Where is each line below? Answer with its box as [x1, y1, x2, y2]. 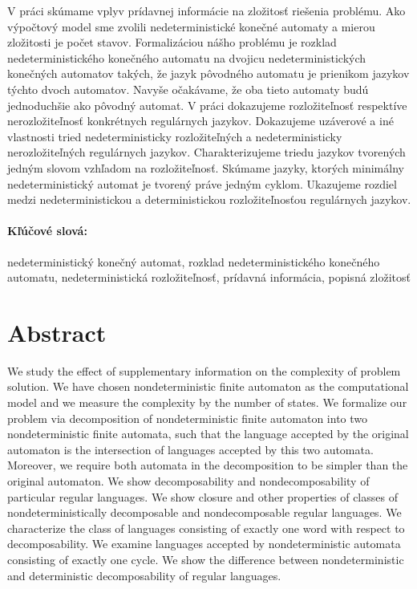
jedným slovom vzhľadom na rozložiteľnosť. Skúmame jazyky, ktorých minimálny [7, 159, 404, 176]
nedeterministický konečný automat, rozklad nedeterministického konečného [7, 253, 380, 270]
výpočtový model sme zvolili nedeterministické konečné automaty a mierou [7, 18, 375, 35]
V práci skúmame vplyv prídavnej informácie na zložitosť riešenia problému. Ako [7, 2, 406, 18]
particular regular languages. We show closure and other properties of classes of [7, 488, 398, 505]
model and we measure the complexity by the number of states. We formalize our [7, 394, 407, 411]
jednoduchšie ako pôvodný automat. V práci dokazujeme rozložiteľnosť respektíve [7, 96, 407, 113]
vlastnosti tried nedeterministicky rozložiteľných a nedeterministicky [7, 128, 342, 144]
